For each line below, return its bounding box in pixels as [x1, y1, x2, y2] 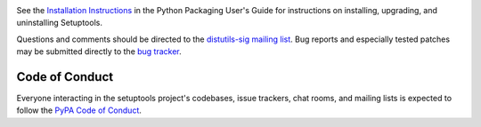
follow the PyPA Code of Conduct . [16, 105, 143, 115]
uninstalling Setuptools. [16, 18, 102, 28]
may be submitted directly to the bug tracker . [16, 46, 182, 57]
